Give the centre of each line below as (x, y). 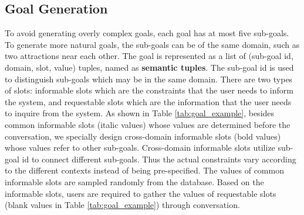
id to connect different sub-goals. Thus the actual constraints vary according (159, 159)
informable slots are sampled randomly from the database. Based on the (134, 181)
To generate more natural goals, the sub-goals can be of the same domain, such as (152, 44)
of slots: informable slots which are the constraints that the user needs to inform (149, 90)
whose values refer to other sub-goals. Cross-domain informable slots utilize (140, 148)
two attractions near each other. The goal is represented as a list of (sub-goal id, (149, 56)
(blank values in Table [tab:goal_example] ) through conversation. (122, 205)
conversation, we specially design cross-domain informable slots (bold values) (143, 136)
